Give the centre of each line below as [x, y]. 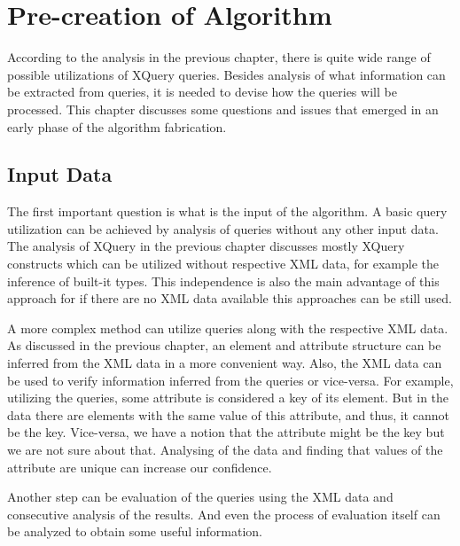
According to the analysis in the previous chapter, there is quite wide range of [219, 57]
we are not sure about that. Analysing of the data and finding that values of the [225, 450]
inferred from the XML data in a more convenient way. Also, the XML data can [225, 363]
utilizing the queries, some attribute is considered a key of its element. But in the [228, 398]
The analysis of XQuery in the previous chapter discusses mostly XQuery [206, 246]
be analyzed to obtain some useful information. [135, 531]
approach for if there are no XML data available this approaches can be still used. [230, 298]
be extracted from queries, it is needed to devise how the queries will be [202, 92]
